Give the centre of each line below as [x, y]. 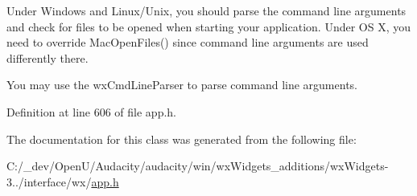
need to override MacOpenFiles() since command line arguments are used [188, 42]
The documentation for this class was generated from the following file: [182, 139]
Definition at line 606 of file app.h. [92, 111]
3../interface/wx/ [49, 181]
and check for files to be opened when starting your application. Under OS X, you [209, 26]
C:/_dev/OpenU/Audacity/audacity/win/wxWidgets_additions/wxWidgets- [198, 166]
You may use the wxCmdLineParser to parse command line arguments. [182, 85]
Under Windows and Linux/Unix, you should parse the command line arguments [206, 10]
